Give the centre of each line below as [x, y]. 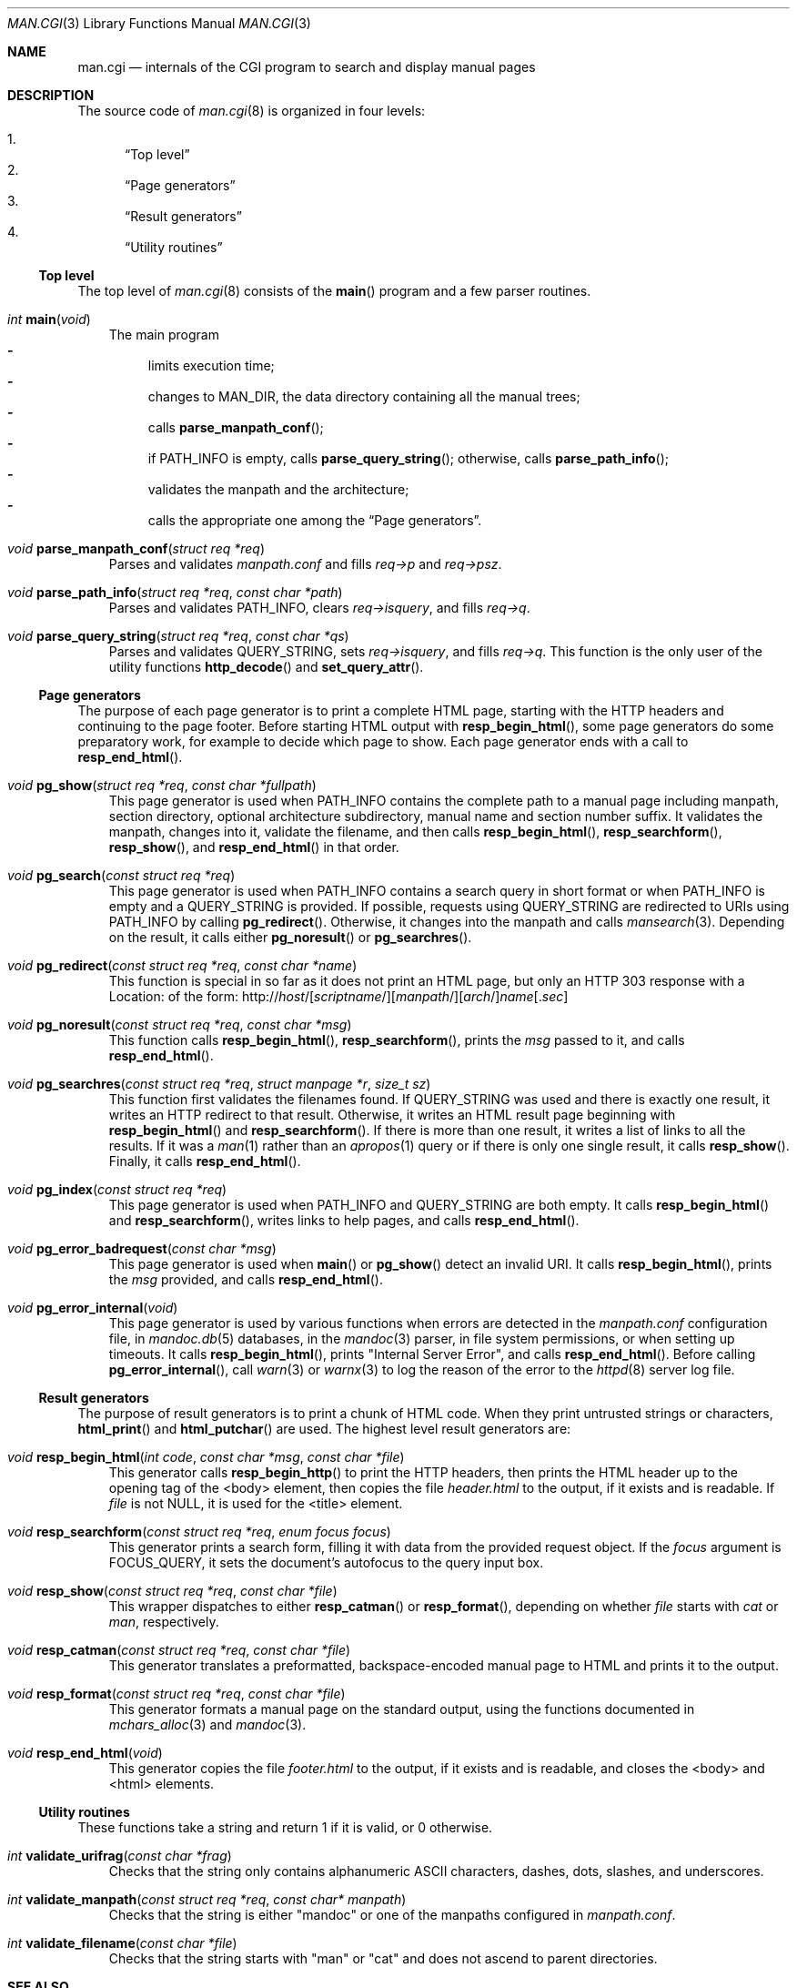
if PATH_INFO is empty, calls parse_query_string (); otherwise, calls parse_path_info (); [409, 458]
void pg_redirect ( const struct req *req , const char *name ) [182, 965]
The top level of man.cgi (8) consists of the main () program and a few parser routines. [334, 291]
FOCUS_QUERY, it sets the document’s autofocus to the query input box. [326, 1562]
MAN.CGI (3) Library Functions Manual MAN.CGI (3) [159, 23]
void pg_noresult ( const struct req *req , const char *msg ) [180, 1024]
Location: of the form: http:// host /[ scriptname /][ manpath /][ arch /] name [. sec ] [338, 996]
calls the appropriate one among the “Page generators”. [315, 520]
